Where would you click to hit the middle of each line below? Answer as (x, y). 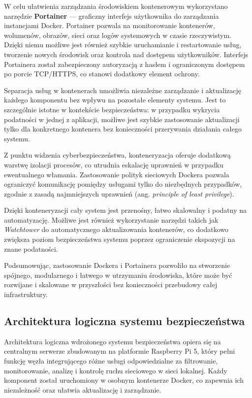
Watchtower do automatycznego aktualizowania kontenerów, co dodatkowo (116, 229)
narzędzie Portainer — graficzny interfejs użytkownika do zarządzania (111, 16)
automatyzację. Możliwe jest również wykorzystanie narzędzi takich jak (111, 219)
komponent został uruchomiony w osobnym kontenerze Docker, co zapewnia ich (124, 380)
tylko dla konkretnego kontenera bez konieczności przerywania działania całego (123, 129)
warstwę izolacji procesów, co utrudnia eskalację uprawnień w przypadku (114, 164)
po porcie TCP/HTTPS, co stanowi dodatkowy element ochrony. (102, 74)
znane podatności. (31, 249)
